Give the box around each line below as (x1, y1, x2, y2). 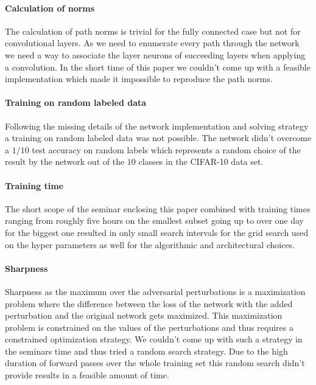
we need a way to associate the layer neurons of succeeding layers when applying (5, 48, 306, 61)
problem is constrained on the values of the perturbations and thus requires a (5, 321, 293, 333)
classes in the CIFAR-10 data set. (138, 155, 264, 168)
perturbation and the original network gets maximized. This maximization (5, 309, 283, 322)
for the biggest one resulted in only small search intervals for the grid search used (5, 226, 309, 238)
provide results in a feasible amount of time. (5, 369, 169, 381)
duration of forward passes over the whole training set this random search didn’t (5, 356, 305, 369)
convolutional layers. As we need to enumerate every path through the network (5, 36, 300, 49)
